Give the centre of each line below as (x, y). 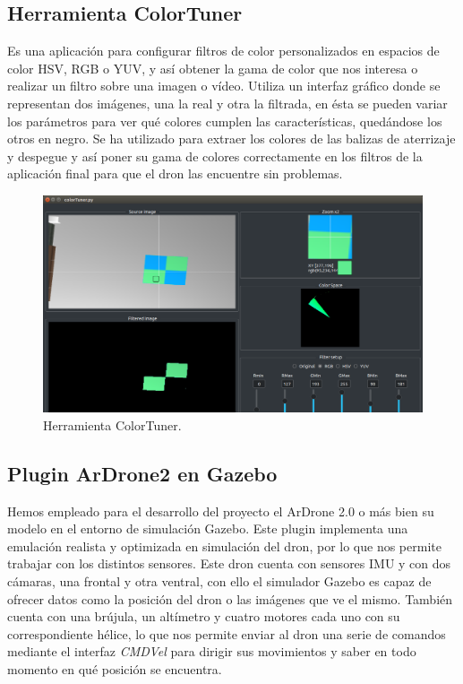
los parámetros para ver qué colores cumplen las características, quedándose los (225, 121)
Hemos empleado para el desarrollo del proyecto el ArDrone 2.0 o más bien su (221, 511)
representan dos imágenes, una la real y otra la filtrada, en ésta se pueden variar (227, 103)
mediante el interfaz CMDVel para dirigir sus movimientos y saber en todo (212, 651)
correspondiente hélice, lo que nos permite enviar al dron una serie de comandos (227, 633)
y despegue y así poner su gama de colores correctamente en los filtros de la (215, 156)
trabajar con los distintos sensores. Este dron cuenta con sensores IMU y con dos (229, 563)
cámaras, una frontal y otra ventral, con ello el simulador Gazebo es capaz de (219, 580)
